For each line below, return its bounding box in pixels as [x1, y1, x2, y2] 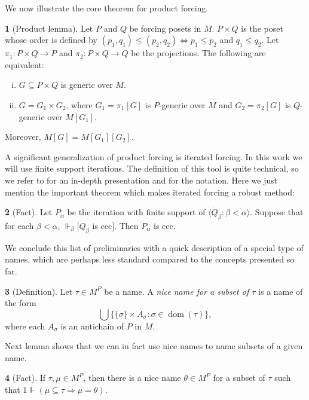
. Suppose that [250, 206, 304, 218]
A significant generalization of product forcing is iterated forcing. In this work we [5, 150, 302, 163]
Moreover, [5, 130, 41, 143]
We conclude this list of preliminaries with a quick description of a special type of [5, 241, 304, 254]
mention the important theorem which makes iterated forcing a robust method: [5, 185, 295, 198]
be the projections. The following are [131, 47, 266, 59]
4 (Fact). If [5, 371, 46, 384]
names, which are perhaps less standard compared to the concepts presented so [5, 253, 295, 265]
